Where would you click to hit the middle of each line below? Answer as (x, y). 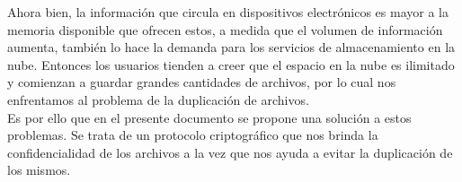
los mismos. (39, 170)
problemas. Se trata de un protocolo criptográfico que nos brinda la (193, 135)
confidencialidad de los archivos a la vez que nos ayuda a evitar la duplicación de (230, 152)
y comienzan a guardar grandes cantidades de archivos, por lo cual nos (202, 82)
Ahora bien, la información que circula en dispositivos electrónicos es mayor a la (228, 12)
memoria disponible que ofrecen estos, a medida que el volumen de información (225, 29)
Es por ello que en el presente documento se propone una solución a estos (209, 117)
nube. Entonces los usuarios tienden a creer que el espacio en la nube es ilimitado (231, 64)
